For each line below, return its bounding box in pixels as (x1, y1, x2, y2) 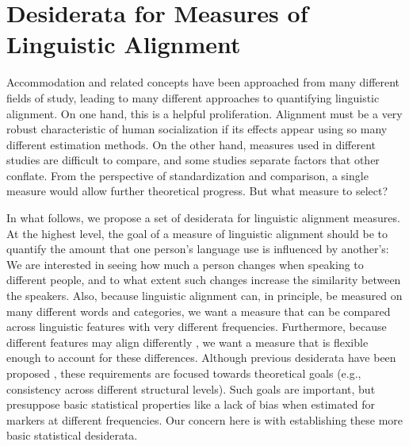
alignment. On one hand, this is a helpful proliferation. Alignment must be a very (6, 105, 403, 121)
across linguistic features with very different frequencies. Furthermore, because (6, 318, 387, 335)
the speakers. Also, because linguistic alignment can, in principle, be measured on (6, 287, 403, 304)
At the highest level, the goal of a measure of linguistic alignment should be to (6, 225, 388, 241)
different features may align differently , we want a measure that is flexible (6, 333, 369, 350)
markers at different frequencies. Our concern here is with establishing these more (6, 411, 403, 428)
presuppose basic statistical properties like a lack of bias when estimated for (6, 396, 376, 413)
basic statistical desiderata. (6, 427, 138, 444)
